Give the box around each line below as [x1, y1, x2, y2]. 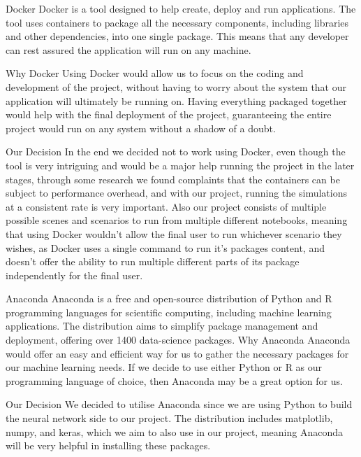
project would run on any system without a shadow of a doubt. [6, 120, 276, 135]
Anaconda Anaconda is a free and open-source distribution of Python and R [6, 291, 332, 306]
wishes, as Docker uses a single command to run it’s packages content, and [6, 240, 325, 255]
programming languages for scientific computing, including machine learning [6, 304, 332, 319]
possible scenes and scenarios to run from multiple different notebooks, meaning [6, 213, 348, 227]
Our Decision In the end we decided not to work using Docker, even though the [6, 144, 346, 159]
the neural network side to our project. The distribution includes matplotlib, [6, 411, 333, 426]
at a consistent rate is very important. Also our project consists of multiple [6, 199, 327, 213]
